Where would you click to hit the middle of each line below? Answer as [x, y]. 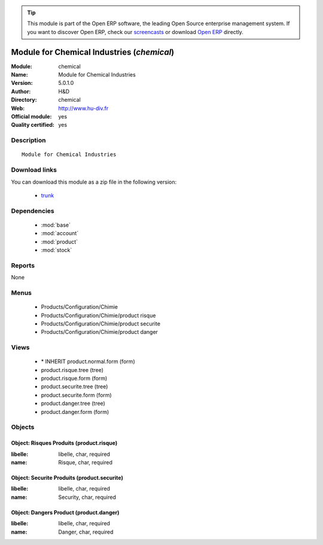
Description [28, 141]
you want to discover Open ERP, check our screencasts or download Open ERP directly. [135, 32]
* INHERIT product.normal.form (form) [88, 361]
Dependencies [33, 211]
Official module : [31, 117]
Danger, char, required [86, 532]
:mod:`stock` [57, 250]
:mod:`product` [59, 242]
